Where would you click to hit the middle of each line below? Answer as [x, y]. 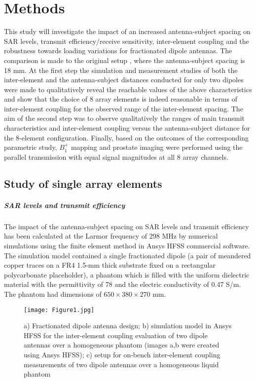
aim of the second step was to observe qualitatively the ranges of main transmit [124, 118]
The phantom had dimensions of [53, 294]
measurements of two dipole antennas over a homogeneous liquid [121, 364]
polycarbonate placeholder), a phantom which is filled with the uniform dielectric [127, 274]
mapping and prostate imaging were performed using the [157, 147]
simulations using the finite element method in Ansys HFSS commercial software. [127, 245]
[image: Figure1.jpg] [59, 310]
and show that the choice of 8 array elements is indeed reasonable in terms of [121, 99]
